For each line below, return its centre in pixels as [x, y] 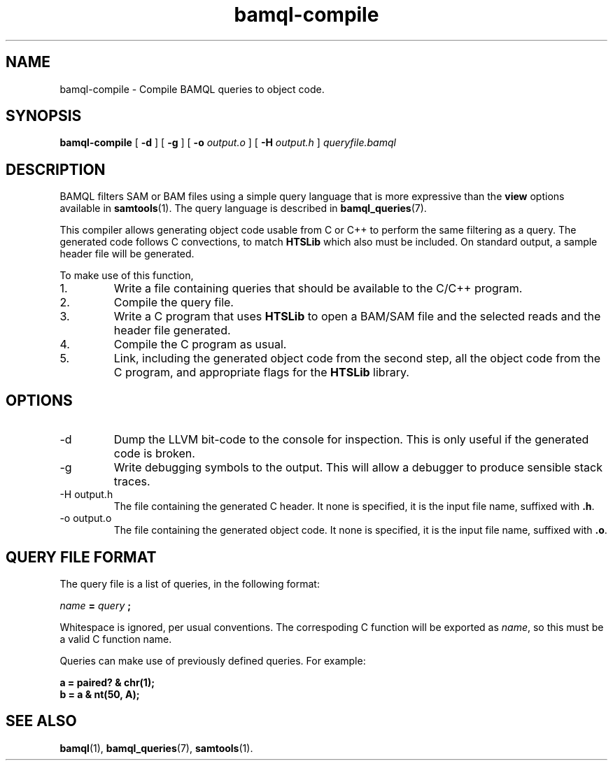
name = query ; [96, 605]
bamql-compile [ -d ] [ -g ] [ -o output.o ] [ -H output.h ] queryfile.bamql [228, 143]
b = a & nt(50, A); [100, 694]
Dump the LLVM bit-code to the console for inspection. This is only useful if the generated [351, 440]
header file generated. [172, 331]
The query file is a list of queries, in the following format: [190, 583]
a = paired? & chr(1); [107, 682]
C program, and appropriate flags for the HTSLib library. [261, 373]
